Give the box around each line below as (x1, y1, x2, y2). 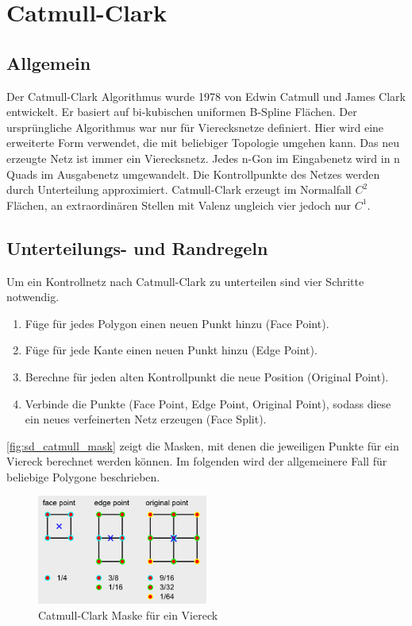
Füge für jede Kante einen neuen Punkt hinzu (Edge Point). (25, 342, 318, 358)
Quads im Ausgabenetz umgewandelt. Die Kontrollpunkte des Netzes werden (6, 165, 380, 182)
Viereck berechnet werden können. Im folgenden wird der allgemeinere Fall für (6, 453, 387, 469)
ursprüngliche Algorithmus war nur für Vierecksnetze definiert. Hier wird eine (6, 118, 384, 135)
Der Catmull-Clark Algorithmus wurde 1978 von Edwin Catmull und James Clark (6, 87, 406, 104)
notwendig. (6, 288, 60, 305)
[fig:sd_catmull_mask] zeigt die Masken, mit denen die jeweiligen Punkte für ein (6, 437, 399, 454)
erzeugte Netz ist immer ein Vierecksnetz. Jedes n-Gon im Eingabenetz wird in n (6, 149, 400, 166)
